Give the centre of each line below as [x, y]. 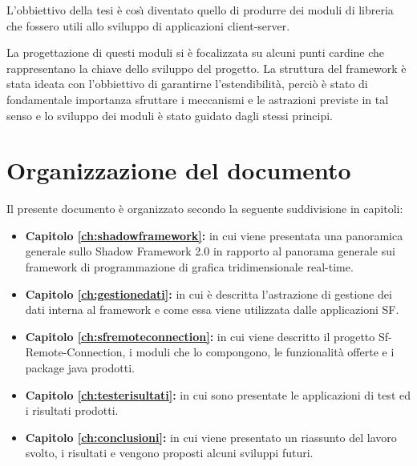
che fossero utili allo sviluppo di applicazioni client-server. [148, 25]
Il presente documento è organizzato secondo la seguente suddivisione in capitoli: [205, 209]
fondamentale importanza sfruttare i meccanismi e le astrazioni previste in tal [198, 99]
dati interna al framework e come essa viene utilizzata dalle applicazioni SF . [212, 309]
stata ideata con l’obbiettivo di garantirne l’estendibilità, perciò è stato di [187, 84]
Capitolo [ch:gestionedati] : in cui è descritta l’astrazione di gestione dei [208, 293]
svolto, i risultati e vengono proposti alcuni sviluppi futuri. [169, 453]
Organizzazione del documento [179, 170]
